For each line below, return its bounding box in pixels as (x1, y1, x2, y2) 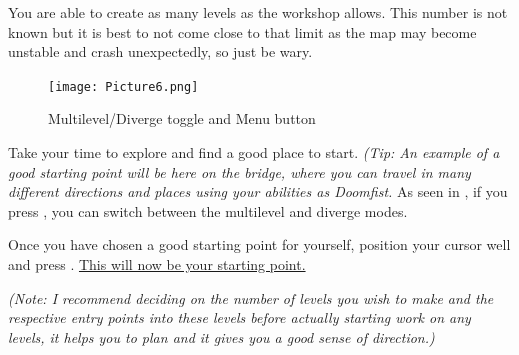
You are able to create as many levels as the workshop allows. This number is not (8, 2, 508, 22)
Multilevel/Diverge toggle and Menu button (48, 108, 316, 129)
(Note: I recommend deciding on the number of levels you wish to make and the (8, 287, 494, 308)
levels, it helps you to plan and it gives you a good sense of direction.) (8, 326, 435, 347)
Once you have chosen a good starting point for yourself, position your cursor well (8, 234, 511, 255)
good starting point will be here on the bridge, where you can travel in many (8, 161, 471, 182)
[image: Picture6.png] (48, 79, 199, 94)
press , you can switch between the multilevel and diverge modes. (8, 200, 408, 221)
